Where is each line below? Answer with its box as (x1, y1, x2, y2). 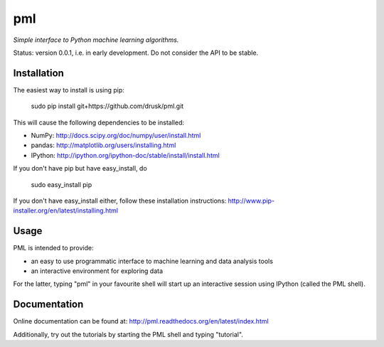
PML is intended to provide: (13, 244, 94, 252)
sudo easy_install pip (31, 180, 92, 188)
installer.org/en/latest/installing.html (13, 206, 119, 215)
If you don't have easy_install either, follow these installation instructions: (13, 196, 227, 205)
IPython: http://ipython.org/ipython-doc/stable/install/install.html (31, 151, 220, 159)
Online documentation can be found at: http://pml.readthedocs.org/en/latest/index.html (13, 317, 270, 326)
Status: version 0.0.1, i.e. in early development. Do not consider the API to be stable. (13, 48, 259, 57)
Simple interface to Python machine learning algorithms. (13, 36, 179, 44)
